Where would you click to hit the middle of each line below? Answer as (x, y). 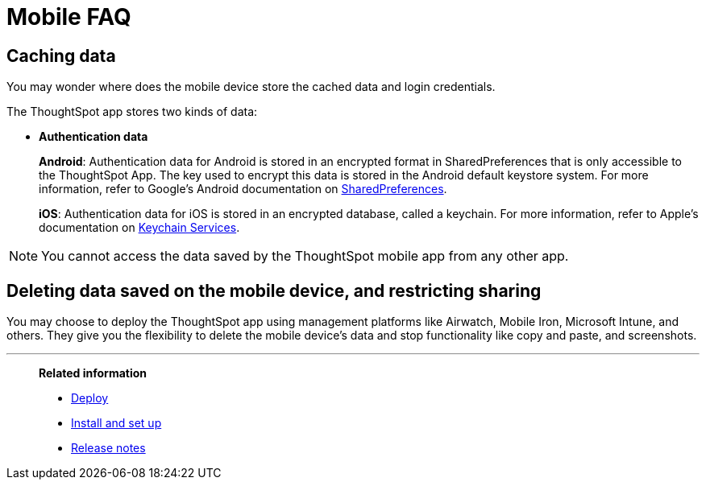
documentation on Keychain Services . (139, 228)
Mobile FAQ (69, 17)
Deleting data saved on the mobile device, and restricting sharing (274, 290)
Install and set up (116, 423)
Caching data (61, 56)
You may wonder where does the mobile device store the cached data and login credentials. (251, 87)
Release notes (108, 448)
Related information (93, 373)
